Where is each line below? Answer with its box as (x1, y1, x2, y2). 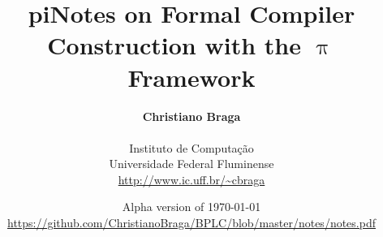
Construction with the (47, 28, 301, 62)
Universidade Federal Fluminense (109, 155, 274, 172)
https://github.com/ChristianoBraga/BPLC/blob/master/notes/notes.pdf (6, 214, 376, 231)
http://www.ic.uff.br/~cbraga (118, 170, 265, 187)
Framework (127, 60, 256, 93)
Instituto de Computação (129, 139, 254, 156)
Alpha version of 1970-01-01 (122, 198, 261, 215)
